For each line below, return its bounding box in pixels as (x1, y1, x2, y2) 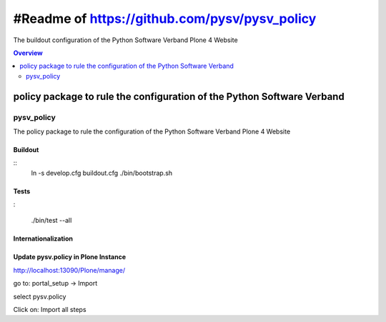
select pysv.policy (13, 292, 66, 301)
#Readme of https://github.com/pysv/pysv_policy (13, 11, 317, 26)
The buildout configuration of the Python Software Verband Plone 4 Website (13, 36, 239, 44)
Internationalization (13, 234, 73, 243)
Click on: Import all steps (13, 306, 86, 313)
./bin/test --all (31, 216, 72, 225)
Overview (13, 49, 43, 57)
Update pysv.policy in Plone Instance (13, 253, 127, 261)
